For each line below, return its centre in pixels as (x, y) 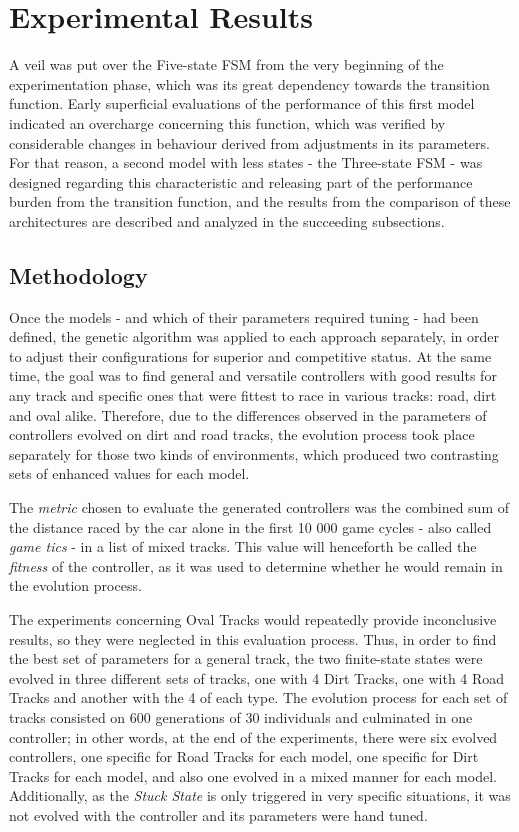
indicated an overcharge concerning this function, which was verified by (227, 122)
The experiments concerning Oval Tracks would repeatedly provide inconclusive (253, 618)
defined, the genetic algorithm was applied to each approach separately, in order (254, 336)
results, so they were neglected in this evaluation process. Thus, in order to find (253, 638)
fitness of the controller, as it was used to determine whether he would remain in (256, 565)
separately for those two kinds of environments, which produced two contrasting (254, 453)
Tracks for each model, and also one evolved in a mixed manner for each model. (253, 775)
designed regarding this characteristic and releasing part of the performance (241, 181)
